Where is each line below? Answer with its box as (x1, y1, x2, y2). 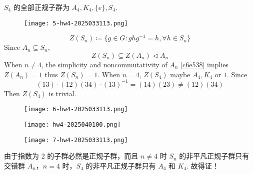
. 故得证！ (186, 160, 219, 171)
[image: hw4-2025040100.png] (24, 121, 121, 128)
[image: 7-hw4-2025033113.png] (24, 136, 128, 144)
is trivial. (48, 88, 76, 98)
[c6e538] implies (180, 59, 228, 69)
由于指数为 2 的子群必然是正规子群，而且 (4, 151, 138, 161)
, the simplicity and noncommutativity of (41, 59, 167, 69)
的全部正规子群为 (13, 2, 69, 12)
